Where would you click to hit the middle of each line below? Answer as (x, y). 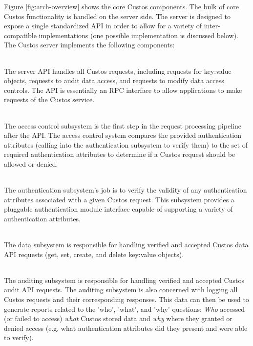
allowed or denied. (31, 163)
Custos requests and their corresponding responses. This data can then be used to (126, 299)
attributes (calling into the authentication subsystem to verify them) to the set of (126, 144)
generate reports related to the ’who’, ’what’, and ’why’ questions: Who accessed (125, 309)
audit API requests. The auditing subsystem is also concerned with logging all (121, 290)
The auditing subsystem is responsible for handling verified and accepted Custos (124, 280)
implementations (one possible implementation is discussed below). (139, 35)
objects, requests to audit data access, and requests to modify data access (114, 80)
